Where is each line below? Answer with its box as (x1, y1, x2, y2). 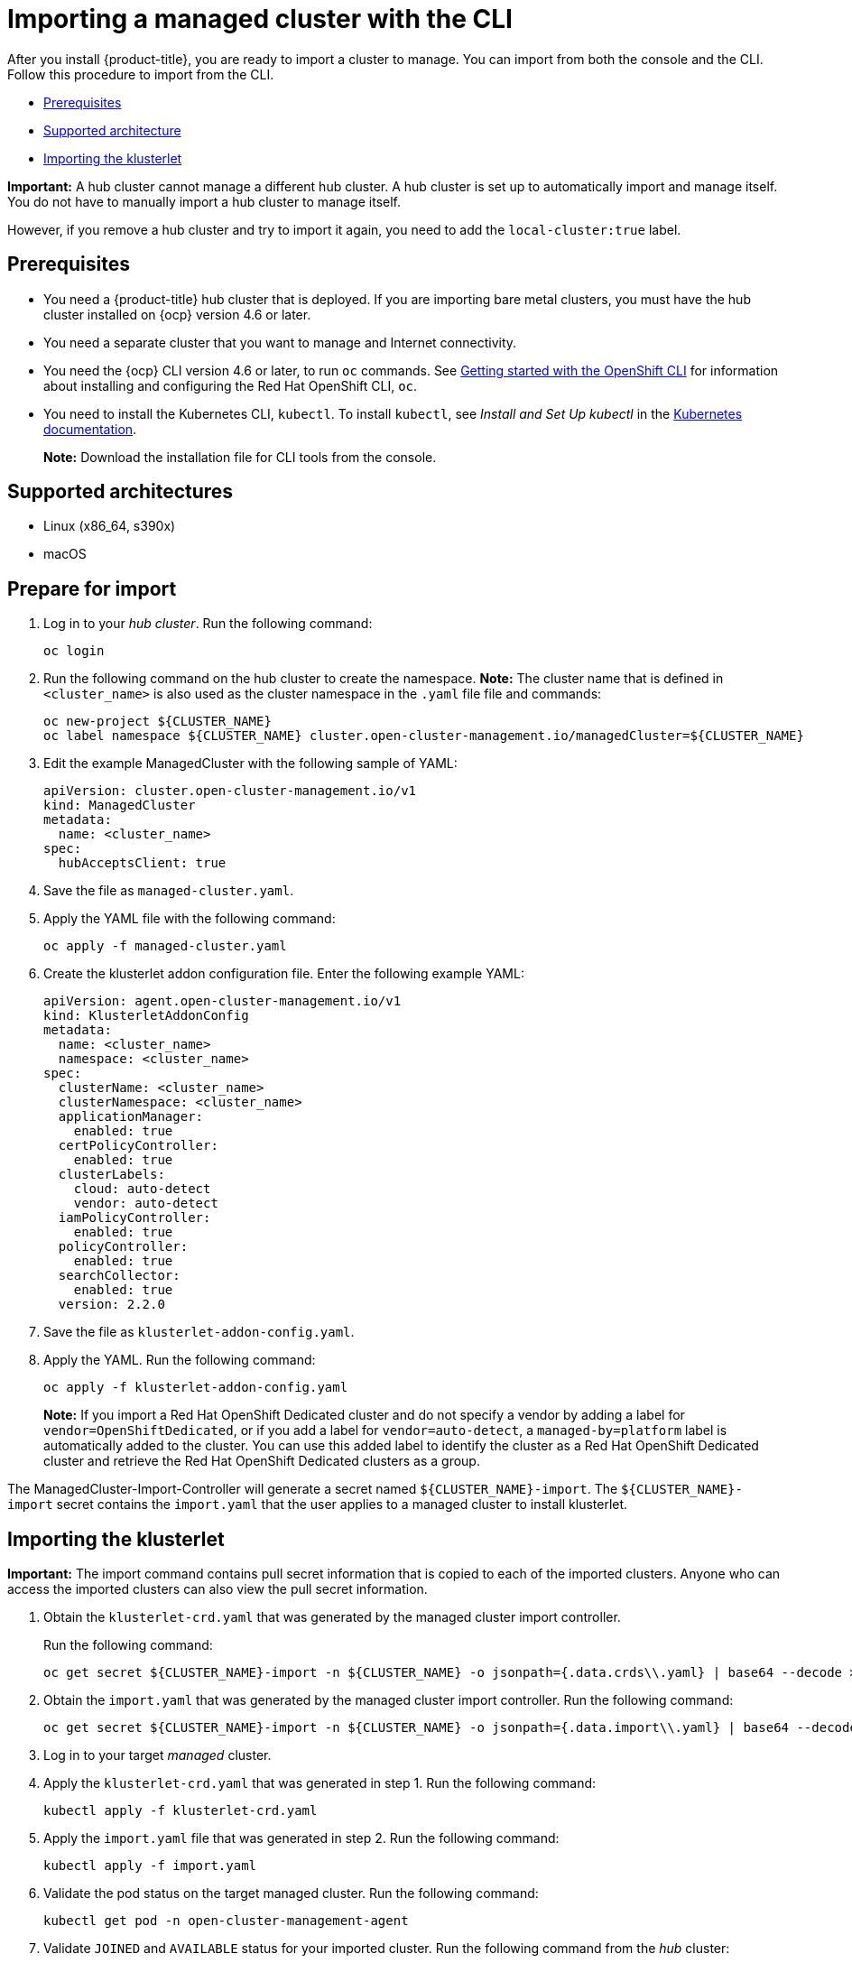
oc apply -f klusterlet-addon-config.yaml (43, 1380, 348, 1395)
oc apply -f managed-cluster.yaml (43, 939, 287, 954)
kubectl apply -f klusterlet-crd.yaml (43, 1803, 318, 1819)
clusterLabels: (58, 1167, 165, 1182)
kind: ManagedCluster (43, 798, 196, 813)
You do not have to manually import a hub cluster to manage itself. (7, 193, 402, 209)
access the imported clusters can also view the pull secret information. (7, 1581, 428, 1597)
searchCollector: (58, 1268, 181, 1283)
